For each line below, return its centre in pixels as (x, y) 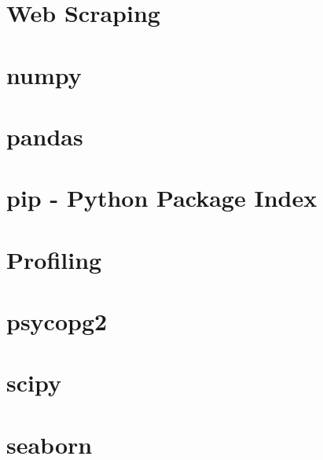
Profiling (54, 259)
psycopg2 (57, 321)
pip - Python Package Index (162, 198)
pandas (45, 136)
